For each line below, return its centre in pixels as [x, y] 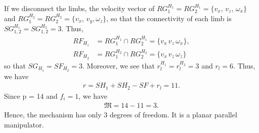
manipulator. [24, 124]
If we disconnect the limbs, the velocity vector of [79, 8]
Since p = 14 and [31, 95]
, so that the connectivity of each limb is [169, 18]
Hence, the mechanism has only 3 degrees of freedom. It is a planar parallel [121, 115]
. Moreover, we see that [119, 65]
